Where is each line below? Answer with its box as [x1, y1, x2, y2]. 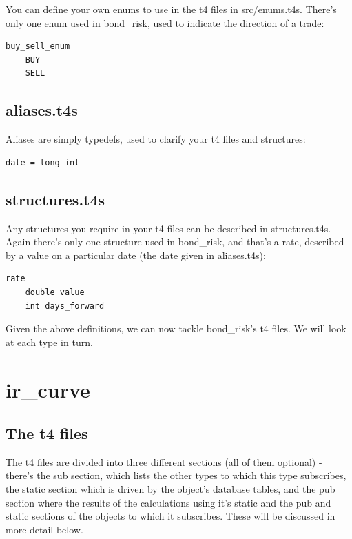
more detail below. [6, 522, 83, 536]
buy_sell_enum [6, 41, 70, 52]
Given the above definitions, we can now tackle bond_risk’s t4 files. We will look [6, 321, 346, 336]
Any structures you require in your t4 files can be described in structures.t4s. [6, 221, 331, 235]
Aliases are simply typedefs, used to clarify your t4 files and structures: [6, 132, 306, 146]
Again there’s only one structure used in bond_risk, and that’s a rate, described [6, 234, 344, 249]
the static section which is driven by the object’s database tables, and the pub [6, 482, 335, 496]
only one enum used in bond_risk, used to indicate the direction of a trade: [6, 15, 324, 30]
